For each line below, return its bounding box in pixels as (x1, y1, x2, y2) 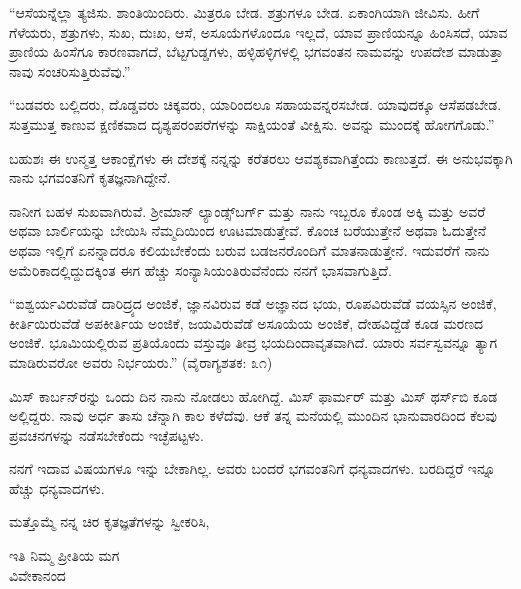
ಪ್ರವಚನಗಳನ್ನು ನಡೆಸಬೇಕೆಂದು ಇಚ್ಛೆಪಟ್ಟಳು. (9, 424, 204, 445)
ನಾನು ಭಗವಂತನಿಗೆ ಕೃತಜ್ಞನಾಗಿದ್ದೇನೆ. (9, 167, 171, 188)
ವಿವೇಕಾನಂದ (9, 564, 66, 585)
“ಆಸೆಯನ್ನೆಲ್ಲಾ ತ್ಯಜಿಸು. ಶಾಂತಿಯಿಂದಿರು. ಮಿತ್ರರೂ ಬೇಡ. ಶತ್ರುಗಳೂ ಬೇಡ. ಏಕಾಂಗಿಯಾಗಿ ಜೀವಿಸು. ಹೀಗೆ (9, 2, 480, 22)
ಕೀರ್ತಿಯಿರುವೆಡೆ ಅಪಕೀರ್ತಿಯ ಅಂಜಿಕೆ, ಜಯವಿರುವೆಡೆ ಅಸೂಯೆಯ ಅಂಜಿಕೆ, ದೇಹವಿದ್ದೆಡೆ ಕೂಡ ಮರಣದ (9, 312, 484, 333)
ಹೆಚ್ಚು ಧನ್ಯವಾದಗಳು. (9, 477, 105, 498)
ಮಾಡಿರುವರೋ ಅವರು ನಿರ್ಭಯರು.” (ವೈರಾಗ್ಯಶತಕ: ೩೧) (9, 351, 273, 372)
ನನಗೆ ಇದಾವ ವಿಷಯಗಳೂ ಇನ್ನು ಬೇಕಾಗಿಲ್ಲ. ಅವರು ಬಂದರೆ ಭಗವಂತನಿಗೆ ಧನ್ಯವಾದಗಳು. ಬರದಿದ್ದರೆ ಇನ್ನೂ (9, 458, 496, 479)
